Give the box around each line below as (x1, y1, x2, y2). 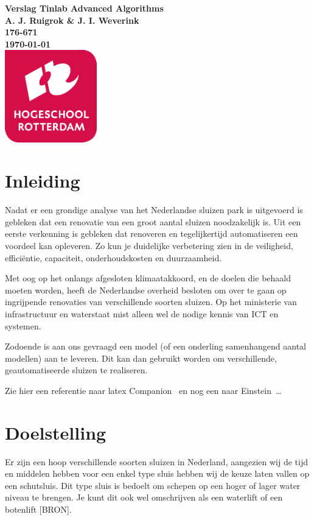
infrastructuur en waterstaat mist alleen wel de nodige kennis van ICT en (5, 307, 279, 320)
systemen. (5, 319, 41, 332)
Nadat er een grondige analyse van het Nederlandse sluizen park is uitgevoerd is (5, 203, 303, 216)
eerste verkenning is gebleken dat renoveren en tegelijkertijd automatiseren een (5, 227, 298, 240)
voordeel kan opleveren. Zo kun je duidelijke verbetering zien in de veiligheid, (5, 239, 293, 252)
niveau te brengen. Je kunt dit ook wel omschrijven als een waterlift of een (5, 491, 283, 504)
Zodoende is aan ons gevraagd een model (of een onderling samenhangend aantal (5, 340, 306, 353)
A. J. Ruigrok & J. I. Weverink (5, 13, 139, 26)
